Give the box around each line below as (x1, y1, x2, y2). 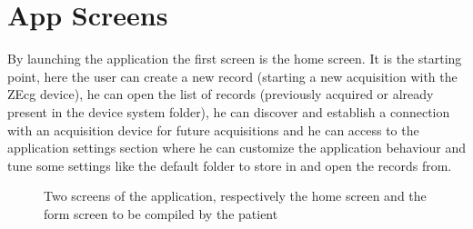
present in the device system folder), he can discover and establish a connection (7, 102, 450, 121)
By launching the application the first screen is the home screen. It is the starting (7, 49, 462, 68)
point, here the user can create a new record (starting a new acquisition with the (7, 66, 458, 85)
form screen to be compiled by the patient (44, 204, 278, 223)
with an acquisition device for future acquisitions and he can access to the (7, 120, 419, 139)
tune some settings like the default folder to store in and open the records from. (7, 155, 452, 174)
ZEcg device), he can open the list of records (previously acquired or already (7, 85, 434, 104)
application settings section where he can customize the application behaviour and (7, 138, 466, 157)
